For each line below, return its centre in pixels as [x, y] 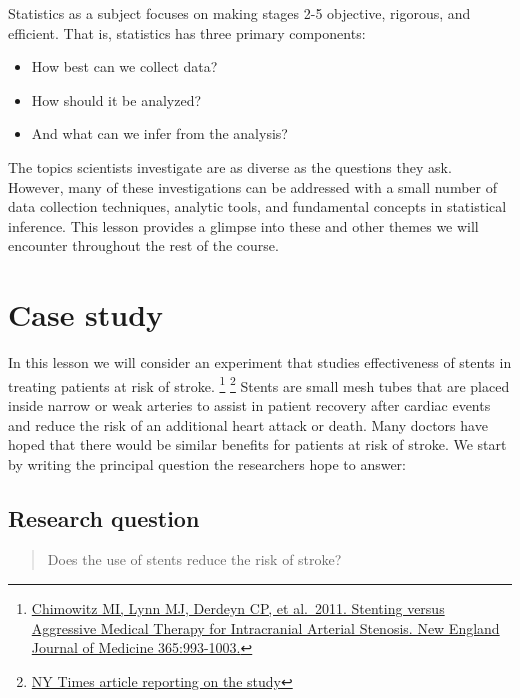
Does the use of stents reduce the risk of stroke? [194, 559]
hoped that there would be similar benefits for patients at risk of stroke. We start [257, 444]
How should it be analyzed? [116, 99]
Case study [86, 314]
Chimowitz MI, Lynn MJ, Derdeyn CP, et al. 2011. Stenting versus [238, 608]
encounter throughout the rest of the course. [143, 245]
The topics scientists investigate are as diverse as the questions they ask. [230, 166]
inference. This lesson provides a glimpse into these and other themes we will [243, 225]
